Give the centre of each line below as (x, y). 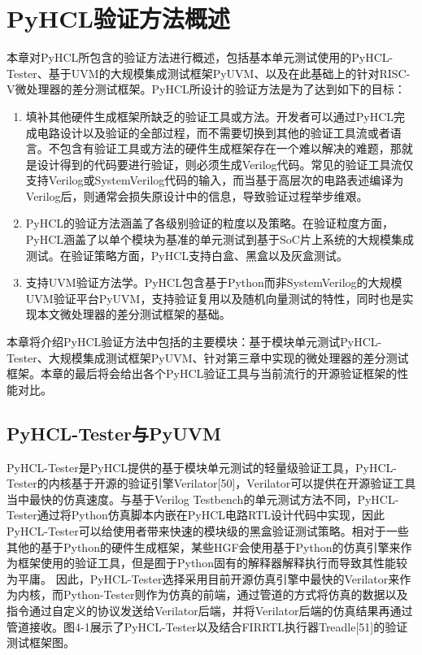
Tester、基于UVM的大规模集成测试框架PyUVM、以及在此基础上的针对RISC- (209, 73)
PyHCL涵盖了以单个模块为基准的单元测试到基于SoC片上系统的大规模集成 (220, 239)
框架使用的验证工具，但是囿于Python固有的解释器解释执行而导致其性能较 (212, 563)
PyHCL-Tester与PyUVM (114, 433)
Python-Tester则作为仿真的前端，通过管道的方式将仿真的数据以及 (235, 594)
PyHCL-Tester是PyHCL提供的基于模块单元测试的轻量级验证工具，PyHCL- (202, 467)
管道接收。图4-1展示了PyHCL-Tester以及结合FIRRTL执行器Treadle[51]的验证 (207, 626)
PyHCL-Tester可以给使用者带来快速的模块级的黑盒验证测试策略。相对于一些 (208, 530)
